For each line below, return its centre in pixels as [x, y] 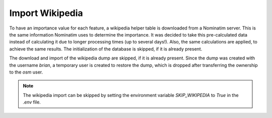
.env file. [32, 102]
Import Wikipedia [46, 13]
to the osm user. [26, 72]
